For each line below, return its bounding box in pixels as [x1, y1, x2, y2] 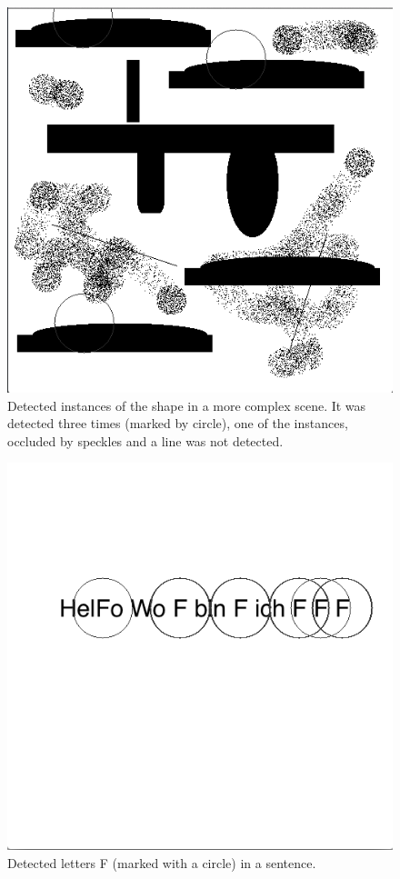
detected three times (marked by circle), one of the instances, [7, 414, 348, 433]
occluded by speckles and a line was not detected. [7, 431, 284, 450]
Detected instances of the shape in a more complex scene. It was [7, 395, 366, 415]
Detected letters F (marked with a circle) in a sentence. [7, 853, 316, 872]
